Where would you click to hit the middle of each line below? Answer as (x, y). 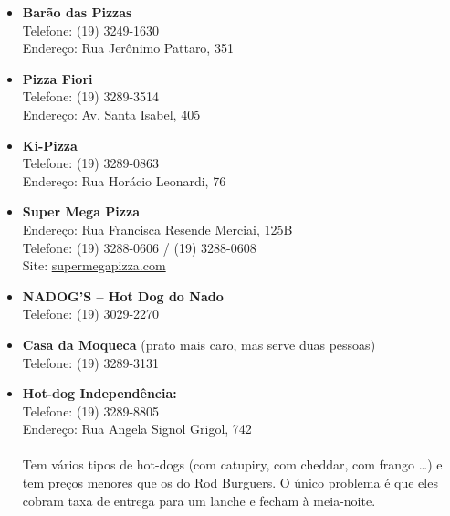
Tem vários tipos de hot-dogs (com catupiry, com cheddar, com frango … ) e (232, 464)
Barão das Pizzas (77, 12)
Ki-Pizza (50, 145)
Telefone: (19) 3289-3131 (91, 362)
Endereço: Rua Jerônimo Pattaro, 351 (128, 48)
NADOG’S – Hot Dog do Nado (123, 295)
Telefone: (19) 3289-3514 (91, 96)
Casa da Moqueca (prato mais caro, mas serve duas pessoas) (199, 344)
